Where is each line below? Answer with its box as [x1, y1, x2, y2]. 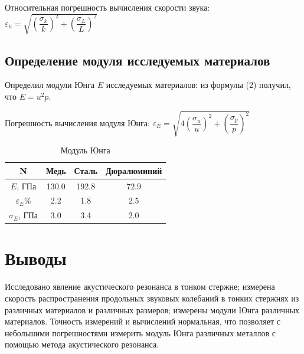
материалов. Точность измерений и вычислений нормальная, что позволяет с [5, 315, 280, 327]
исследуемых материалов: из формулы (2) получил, [106, 78, 291, 91]
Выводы [5, 246, 67, 270]
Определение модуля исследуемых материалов [5, 51, 270, 69]
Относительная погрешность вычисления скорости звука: [5, 1, 210, 13]
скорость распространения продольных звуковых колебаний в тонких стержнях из [5, 292, 299, 304]
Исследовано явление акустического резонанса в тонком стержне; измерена [5, 280, 275, 293]
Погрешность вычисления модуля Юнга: [5, 116, 150, 129]
